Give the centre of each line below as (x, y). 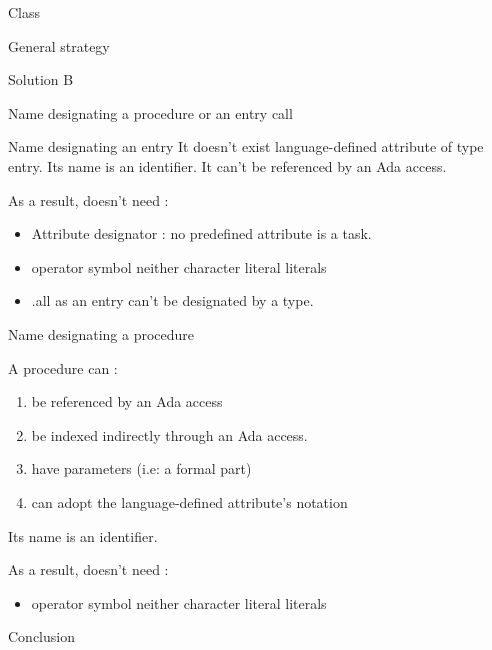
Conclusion (41, 636)
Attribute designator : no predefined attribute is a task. (201, 233)
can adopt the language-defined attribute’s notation (189, 501)
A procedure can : (63, 367)
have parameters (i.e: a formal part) (141, 468)
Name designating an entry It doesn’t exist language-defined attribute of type (246, 146)
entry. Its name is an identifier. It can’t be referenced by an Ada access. (227, 165)
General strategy (59, 45)
